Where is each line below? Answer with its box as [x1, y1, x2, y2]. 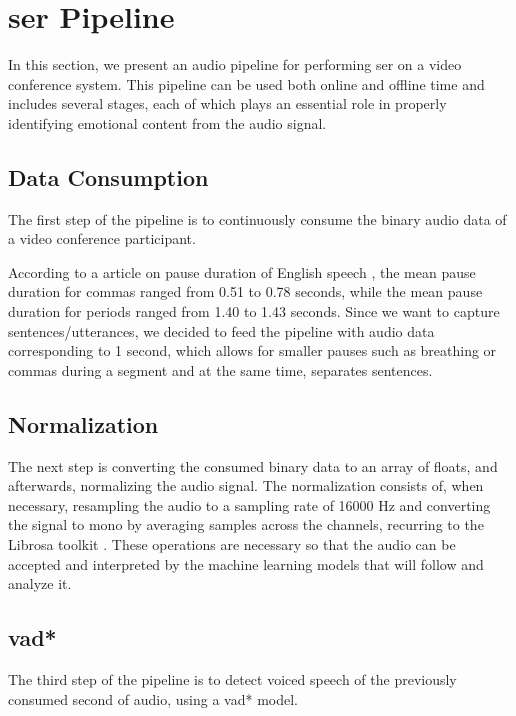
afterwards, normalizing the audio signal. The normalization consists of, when [8, 475, 484, 496]
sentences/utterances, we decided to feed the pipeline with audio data [8, 320, 435, 341]
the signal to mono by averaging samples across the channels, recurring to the [8, 514, 484, 535]
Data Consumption [8, 161, 209, 192]
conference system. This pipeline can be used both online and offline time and [8, 73, 485, 94]
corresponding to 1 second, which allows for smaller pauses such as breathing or [8, 340, 497, 361]
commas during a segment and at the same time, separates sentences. [8, 359, 433, 380]
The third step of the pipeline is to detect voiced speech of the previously [8, 669, 457, 690]
